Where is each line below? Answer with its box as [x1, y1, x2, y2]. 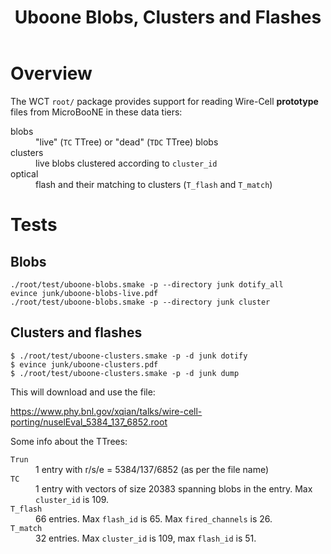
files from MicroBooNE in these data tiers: [10, 106, 183, 118]
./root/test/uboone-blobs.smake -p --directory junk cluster [10, 297, 271, 307]
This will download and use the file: [10, 386, 156, 398]
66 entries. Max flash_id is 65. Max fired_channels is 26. [35, 512, 273, 525]
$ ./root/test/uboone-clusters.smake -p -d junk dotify [10, 351, 248, 361]
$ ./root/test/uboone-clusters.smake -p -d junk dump [10, 368, 240, 378]
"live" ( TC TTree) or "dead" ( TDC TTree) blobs [35, 136, 219, 148]
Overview [10, 62, 93, 85]
